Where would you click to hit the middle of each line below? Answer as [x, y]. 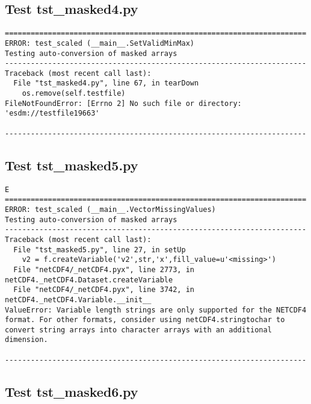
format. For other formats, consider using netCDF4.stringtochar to [145, 320]
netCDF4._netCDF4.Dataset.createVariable [89, 280]
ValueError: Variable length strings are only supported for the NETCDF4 [156, 310]
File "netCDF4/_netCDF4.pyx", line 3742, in [104, 290]
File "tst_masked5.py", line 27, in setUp [100, 250]
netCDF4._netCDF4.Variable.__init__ [78, 300]
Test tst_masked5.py [72, 165]
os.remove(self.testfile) [74, 94]
